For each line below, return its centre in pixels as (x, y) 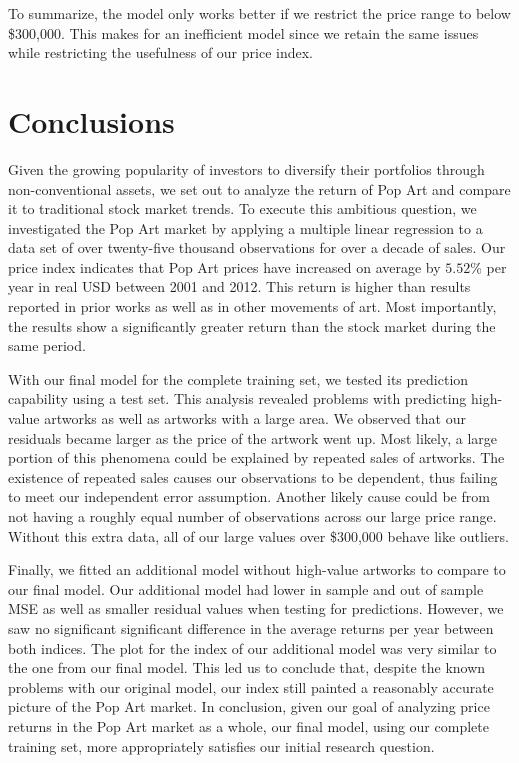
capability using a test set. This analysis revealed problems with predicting (237, 398)
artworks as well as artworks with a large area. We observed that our (255, 418)
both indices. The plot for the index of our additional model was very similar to (252, 647)
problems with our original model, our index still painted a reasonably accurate (251, 686)
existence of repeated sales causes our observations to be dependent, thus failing (253, 476)
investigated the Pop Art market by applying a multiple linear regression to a (245, 227)
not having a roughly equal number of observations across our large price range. (252, 516)
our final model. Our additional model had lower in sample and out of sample (246, 588)
